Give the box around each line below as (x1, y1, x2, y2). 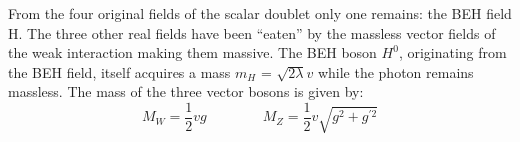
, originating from (398, 42, 507, 63)
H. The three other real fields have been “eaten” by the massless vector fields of (8, 22, 496, 43)
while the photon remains (317, 61, 474, 82)
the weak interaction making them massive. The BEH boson (8, 42, 377, 63)
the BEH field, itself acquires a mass (8, 61, 231, 82)
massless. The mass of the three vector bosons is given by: (8, 81, 364, 102)
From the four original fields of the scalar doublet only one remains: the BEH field (8, 3, 512, 23)
